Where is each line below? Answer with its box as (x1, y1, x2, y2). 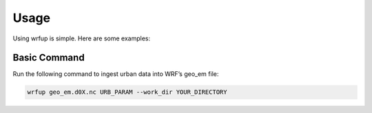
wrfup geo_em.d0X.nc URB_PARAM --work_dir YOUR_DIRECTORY (27, 88, 227, 96)
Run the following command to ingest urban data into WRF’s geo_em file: (12, 70, 219, 78)
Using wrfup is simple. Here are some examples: (12, 34, 151, 42)
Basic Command (12, 52, 85, 64)
